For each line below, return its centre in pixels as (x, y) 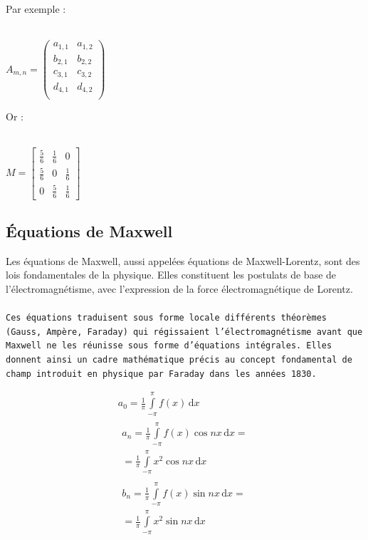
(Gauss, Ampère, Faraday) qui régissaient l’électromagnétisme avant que (184, 332)
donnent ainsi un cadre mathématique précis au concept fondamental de (179, 360)
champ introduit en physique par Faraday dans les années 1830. (161, 374)
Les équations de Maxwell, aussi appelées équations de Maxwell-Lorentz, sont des (183, 260)
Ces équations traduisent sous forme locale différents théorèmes (167, 318)
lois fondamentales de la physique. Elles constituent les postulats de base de (171, 275)
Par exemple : (36, 9)
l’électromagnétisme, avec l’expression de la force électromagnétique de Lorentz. (179, 288)
